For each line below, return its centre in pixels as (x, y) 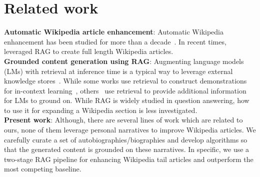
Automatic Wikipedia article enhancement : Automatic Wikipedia (114, 32)
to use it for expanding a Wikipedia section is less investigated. (101, 110)
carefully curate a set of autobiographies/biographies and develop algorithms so (126, 139)
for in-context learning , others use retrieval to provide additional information (125, 90)
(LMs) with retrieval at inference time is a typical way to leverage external (118, 71)
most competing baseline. (43, 169)
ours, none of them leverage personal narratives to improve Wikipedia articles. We (130, 130)
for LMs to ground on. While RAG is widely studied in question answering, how (127, 100)
